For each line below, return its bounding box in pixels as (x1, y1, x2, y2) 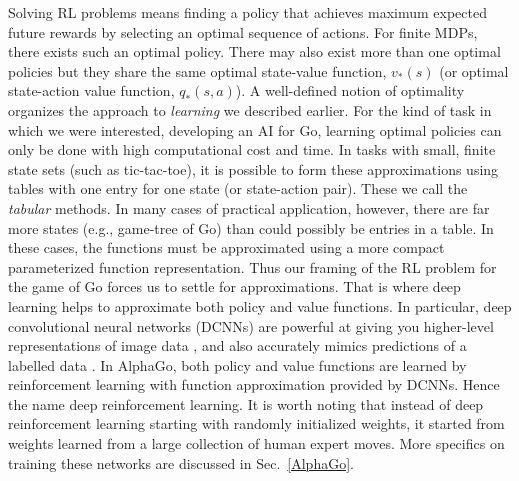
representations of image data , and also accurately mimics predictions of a (8, 335, 467, 356)
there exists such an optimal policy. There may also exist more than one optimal (8, 41, 501, 62)
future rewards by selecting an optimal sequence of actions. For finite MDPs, (8, 21, 478, 42)
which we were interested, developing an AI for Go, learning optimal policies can (8, 119, 502, 140)
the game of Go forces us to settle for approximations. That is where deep (8, 276, 461, 297)
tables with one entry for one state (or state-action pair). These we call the (8, 178, 468, 199)
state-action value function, (8, 80, 175, 101)
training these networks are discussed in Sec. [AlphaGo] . (8, 452, 354, 473)
